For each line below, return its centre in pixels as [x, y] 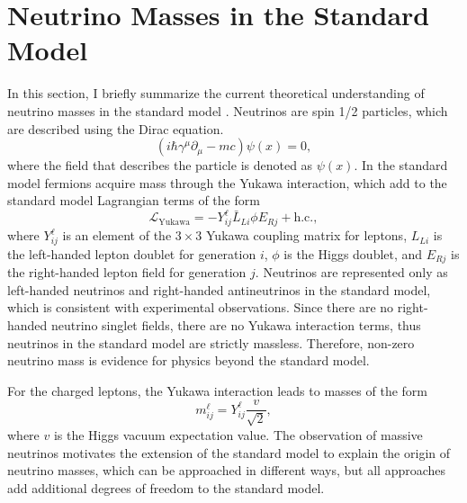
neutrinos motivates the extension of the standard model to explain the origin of [229, 452]
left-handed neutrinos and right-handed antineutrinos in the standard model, [219, 289]
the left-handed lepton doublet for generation [132, 253]
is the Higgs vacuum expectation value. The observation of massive [238, 434]
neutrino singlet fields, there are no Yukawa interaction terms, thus [236, 325]
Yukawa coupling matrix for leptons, [307, 235]
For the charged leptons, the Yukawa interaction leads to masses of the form [217, 390]
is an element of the [117, 235]
